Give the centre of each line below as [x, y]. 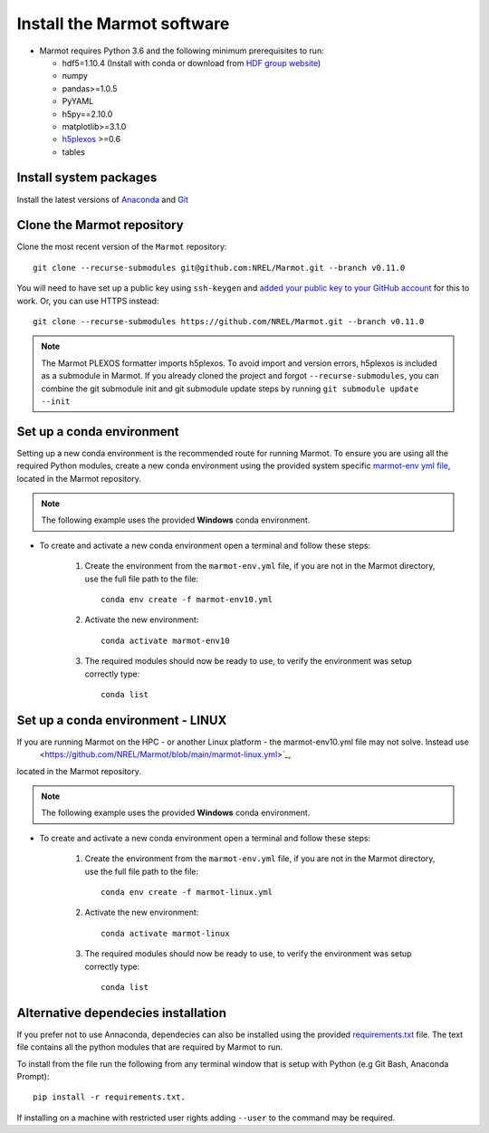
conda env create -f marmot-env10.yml [187, 600]
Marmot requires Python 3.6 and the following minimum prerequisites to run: [182, 51]
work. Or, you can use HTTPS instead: [88, 301]
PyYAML [78, 101]
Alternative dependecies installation [121, 1013]
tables [74, 152]
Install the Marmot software [123, 24]
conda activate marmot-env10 [165, 640]
